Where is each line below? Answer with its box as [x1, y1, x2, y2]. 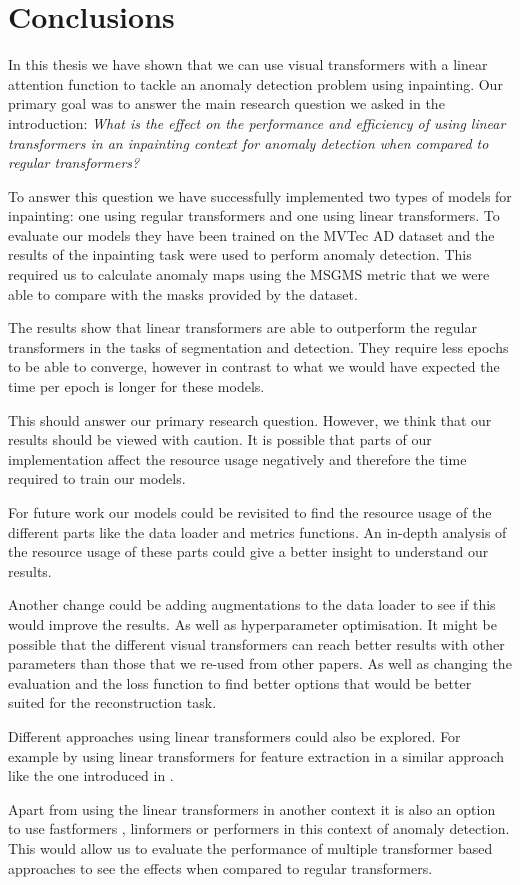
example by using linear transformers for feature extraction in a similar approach [8, 745, 505, 766]
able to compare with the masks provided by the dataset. [8, 283, 358, 304]
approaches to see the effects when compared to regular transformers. [8, 857, 433, 878]
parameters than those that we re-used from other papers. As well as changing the [8, 653, 512, 674]
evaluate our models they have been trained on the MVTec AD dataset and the [8, 224, 495, 245]
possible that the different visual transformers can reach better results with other [8, 633, 505, 654]
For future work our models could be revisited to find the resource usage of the [8, 502, 492, 522]
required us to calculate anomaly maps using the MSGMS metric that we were [8, 264, 490, 285]
